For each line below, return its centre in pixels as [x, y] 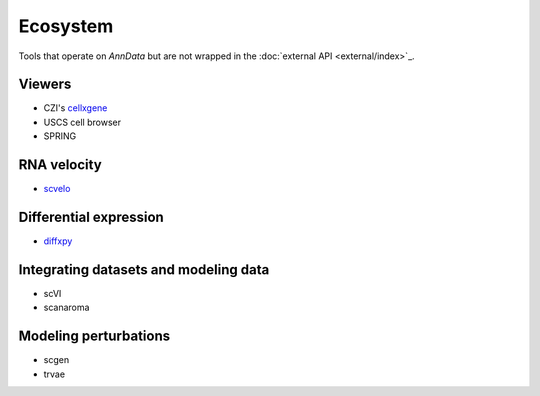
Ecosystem [66, 26]
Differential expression [91, 216]
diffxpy [58, 241]
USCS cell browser [82, 122]
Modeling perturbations [94, 336]
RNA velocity [60, 165]
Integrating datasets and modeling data [144, 269]
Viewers [45, 84]
